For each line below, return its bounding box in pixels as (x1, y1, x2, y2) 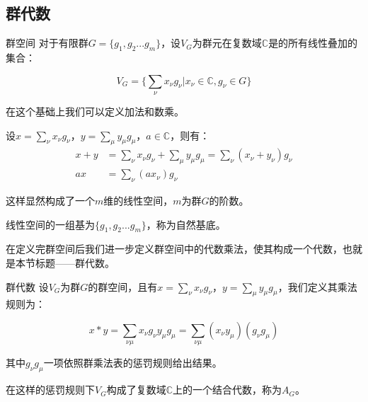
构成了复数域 (106, 382, 166, 397)
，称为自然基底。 (146, 217, 226, 231)
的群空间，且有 (88, 279, 158, 294)
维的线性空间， (103, 193, 173, 208)
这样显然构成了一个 (6, 193, 95, 208)
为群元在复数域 (192, 35, 262, 50)
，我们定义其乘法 (277, 279, 357, 294)
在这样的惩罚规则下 (6, 382, 95, 397)
